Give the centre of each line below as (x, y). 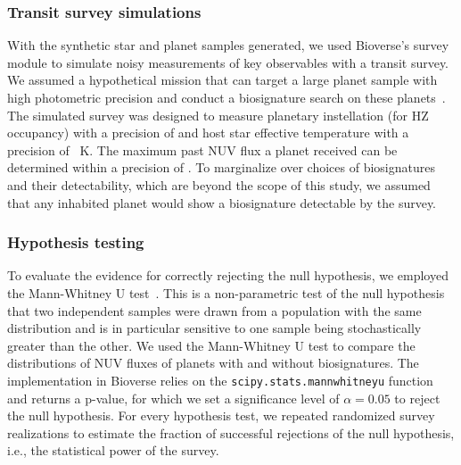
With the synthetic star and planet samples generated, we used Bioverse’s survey (228, 45)
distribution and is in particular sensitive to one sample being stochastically (214, 328)
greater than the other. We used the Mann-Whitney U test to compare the (211, 345)
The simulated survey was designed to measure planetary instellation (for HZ (218, 115)
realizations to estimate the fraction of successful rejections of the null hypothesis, (231, 432)
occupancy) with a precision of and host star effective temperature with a (208, 133)
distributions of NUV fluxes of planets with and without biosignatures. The (213, 363)
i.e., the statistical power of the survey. (113, 450)
